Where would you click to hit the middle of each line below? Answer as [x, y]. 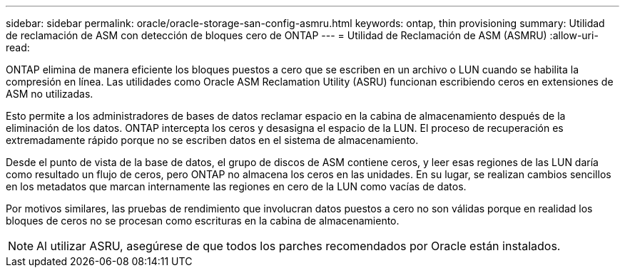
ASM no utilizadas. [50, 94]
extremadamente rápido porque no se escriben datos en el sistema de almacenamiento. [212, 140]
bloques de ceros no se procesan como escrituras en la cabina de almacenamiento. [203, 221]
